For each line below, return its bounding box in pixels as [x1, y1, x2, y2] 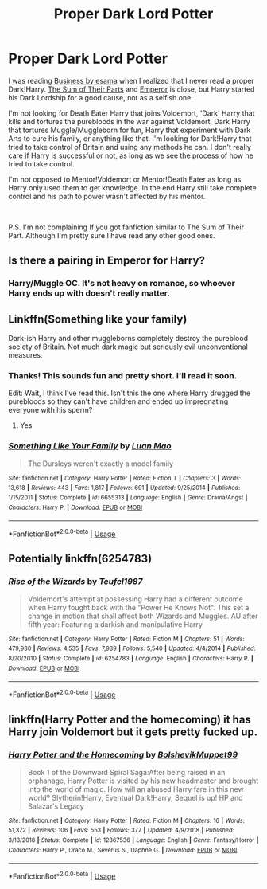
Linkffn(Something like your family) [8, 312, 188, 326]
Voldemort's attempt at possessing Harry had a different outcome [27, 594, 244, 604]
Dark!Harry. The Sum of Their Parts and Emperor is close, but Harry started [8, 84, 255, 94]
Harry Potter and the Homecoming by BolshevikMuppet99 [8, 750, 238, 761]
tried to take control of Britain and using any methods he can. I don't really [8, 142, 252, 151]
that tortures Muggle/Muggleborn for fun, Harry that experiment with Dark [8, 125, 251, 135]
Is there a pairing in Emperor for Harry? [8, 254, 205, 268]
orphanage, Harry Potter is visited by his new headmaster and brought [27, 776, 259, 785]
